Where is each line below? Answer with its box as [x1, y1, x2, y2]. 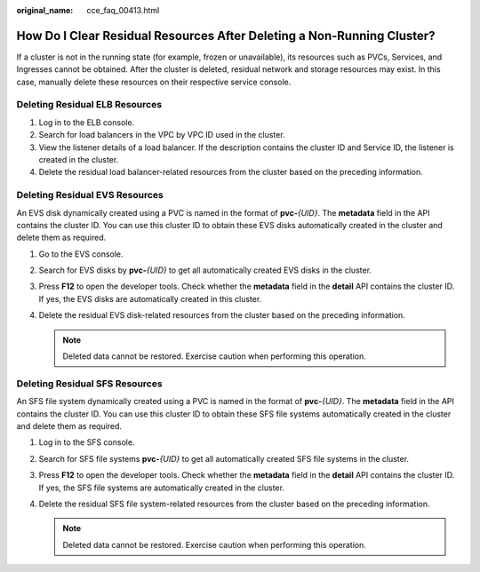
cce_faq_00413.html [86, 5, 160, 15]
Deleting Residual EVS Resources [16, 189, 164, 202]
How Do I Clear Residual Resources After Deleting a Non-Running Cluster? [16, 28, 436, 44]
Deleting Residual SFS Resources [16, 377, 164, 390]
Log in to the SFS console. [38, 437, 135, 448]
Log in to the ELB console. [38, 116, 135, 128]
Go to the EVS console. [38, 249, 124, 259]
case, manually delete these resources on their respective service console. [16, 76, 292, 87]
